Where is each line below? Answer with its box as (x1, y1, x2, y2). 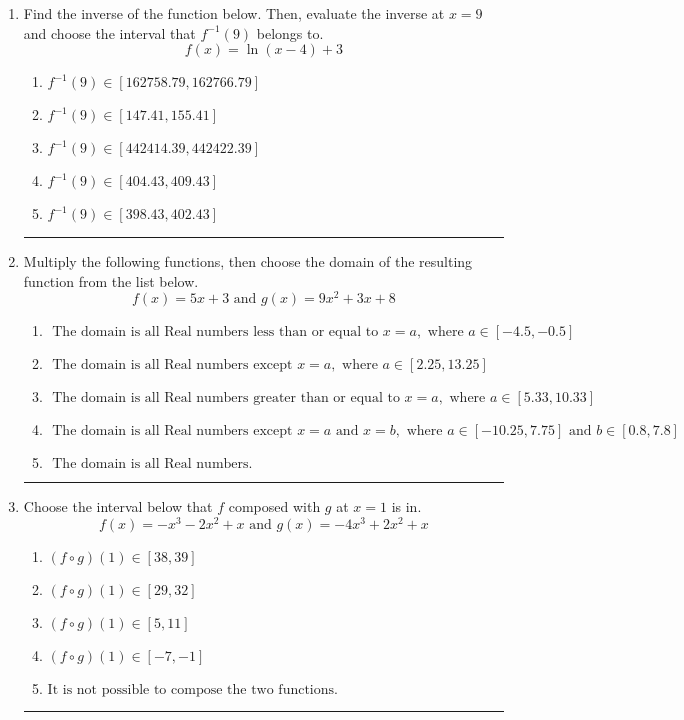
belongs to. (256, 22, 324, 43)
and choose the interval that (23, 22, 196, 43)
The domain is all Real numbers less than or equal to (52, 325, 379, 340)
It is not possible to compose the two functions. (47, 683, 338, 698)
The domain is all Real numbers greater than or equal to (52, 391, 400, 406)
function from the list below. (23, 270, 199, 291)
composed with (228, 496, 321, 517)
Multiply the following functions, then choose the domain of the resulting (23, 251, 473, 272)
